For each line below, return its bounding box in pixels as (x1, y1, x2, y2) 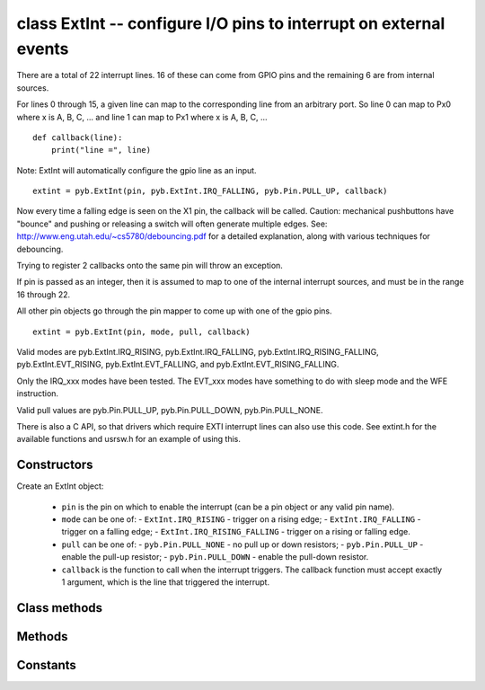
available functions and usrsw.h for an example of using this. (16, 434, 242, 445)
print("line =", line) (50, 145, 152, 155)
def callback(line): (32, 132, 123, 143)
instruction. (16, 388, 58, 399)
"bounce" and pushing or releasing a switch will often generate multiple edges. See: (16, 218, 328, 229)
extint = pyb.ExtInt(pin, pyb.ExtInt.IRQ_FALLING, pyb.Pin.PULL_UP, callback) (32, 186, 388, 197)
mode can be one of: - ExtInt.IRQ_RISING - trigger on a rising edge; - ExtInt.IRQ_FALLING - (61, 514, 421, 525)
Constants (16, 657, 76, 673)
